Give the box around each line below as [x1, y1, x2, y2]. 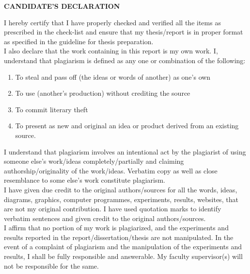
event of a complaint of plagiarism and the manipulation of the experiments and [4, 241, 242, 252]
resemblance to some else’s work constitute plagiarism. [4, 175, 166, 185]
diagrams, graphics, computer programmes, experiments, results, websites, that [4, 194, 238, 204]
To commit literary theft [15, 104, 88, 114]
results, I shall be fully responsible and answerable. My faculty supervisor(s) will [4, 251, 243, 261]
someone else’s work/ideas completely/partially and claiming [4, 156, 184, 166]
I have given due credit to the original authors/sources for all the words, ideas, [4, 184, 237, 194]
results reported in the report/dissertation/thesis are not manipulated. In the [4, 232, 234, 242]
